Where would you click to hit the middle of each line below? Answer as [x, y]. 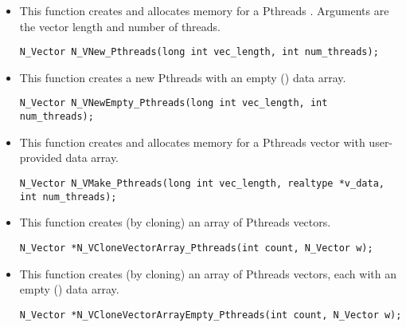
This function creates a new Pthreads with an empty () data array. [183, 77]
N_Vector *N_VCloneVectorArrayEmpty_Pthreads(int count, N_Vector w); [211, 315]
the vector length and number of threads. [120, 26]
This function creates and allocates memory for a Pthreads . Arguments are [204, 10]
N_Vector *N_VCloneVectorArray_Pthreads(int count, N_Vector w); [196, 248]
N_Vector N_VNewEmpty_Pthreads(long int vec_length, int [174, 103]
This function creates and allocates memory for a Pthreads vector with [192, 142]
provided [41, 158]
